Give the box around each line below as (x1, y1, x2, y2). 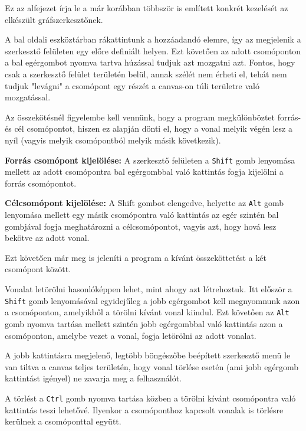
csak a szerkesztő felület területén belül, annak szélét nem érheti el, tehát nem (5, 67, 287, 80)
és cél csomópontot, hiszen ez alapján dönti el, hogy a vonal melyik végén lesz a (5, 122, 292, 135)
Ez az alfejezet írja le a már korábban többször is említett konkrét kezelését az (5, 2, 288, 14)
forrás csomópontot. (5, 177, 77, 189)
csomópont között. (5, 263, 71, 275)
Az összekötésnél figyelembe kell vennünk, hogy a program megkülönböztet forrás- (5, 110, 301, 123)
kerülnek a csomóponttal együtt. (5, 415, 121, 427)
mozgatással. (5, 91, 51, 103)
